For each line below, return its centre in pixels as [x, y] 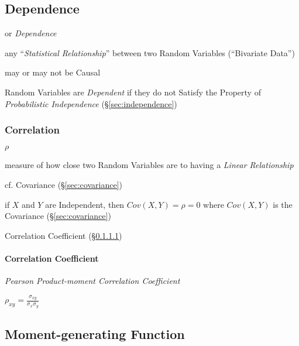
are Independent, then [85, 204]
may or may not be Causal [53, 72]
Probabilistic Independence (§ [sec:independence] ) [91, 103]
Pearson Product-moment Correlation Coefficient [92, 281]
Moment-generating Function [95, 334]
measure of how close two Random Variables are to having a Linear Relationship [149, 165]
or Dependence [31, 33]
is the [283, 204]
